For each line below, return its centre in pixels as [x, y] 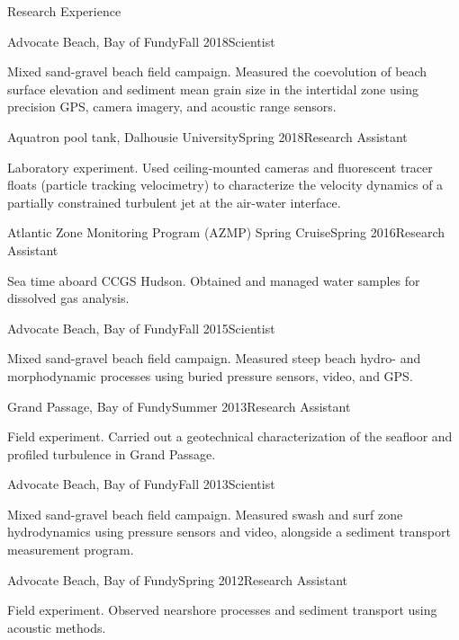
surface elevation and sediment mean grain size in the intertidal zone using [213, 89]
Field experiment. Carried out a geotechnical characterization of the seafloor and [230, 436]
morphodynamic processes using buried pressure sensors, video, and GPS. [210, 375]
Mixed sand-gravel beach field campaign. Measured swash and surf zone [205, 514]
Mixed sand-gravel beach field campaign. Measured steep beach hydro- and [214, 358]
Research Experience [64, 11]
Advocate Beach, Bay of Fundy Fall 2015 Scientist [141, 328]
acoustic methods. [57, 627]
